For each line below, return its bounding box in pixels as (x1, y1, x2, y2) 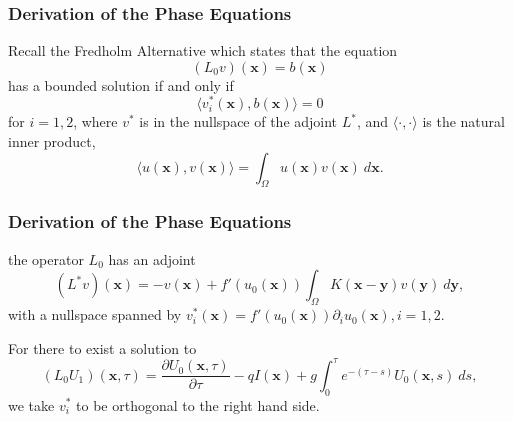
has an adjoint (108, 248, 196, 269)
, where (73, 111, 118, 132)
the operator (8, 248, 84, 269)
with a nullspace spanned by (8, 304, 182, 325)
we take (8, 394, 55, 415)
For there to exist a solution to (8, 337, 197, 358)
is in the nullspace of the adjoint (139, 111, 338, 132)
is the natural (422, 111, 505, 132)
